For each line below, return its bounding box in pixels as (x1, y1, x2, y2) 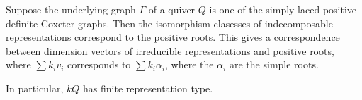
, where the (165, 57, 214, 72)
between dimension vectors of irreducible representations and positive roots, (6, 43, 334, 58)
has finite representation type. (83, 80, 213, 95)
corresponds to (67, 57, 131, 72)
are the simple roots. (230, 57, 319, 72)
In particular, (6, 80, 64, 95)
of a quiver (148, 2, 196, 16)
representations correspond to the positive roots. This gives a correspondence (6, 30, 340, 44)
